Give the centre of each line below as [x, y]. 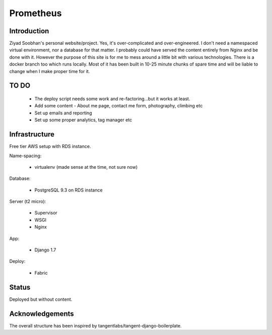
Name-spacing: [25, 156]
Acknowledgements [42, 314]
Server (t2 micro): [28, 202]
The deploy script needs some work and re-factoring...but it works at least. [112, 99]
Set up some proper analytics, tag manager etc [83, 120]
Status [20, 287]
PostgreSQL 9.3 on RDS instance [69, 190]
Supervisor [46, 213]
